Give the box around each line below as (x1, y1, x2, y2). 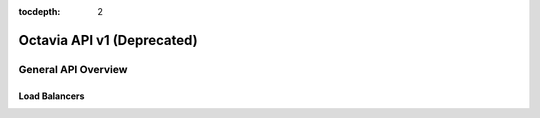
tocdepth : (18, 6, 61, 17)
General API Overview (18, 62, 128, 76)
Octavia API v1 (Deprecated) (18, 31, 199, 49)
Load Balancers (18, 90, 85, 102)
